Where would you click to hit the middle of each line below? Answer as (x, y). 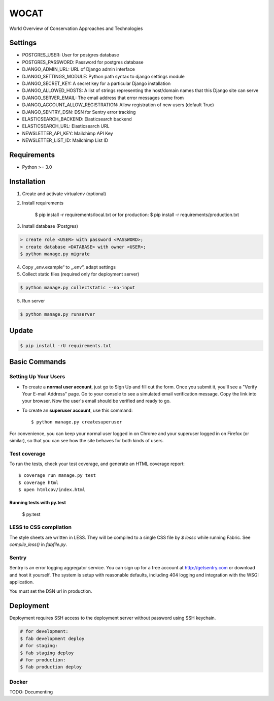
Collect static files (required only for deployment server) (81, 274)
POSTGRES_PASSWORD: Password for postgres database (83, 62)
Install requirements (43, 203)
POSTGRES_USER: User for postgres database (71, 55)
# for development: (44, 631)
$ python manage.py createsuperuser (77, 422)
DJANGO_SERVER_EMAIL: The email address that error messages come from (103, 98)
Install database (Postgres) (50, 226)
